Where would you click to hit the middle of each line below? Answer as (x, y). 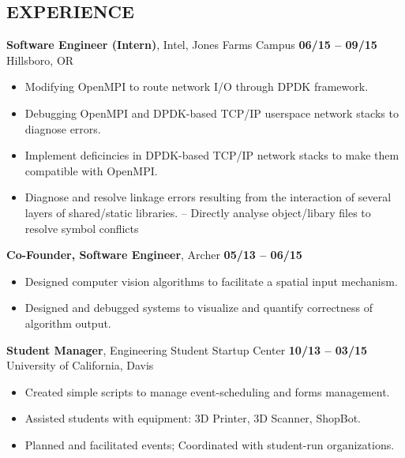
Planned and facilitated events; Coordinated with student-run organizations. (210, 444)
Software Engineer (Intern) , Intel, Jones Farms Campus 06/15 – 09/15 (192, 45)
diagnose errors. (63, 128)
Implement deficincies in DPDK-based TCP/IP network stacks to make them (212, 155)
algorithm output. (68, 323)
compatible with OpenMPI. (91, 170)
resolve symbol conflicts (82, 228)
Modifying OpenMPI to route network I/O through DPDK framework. (197, 86)
